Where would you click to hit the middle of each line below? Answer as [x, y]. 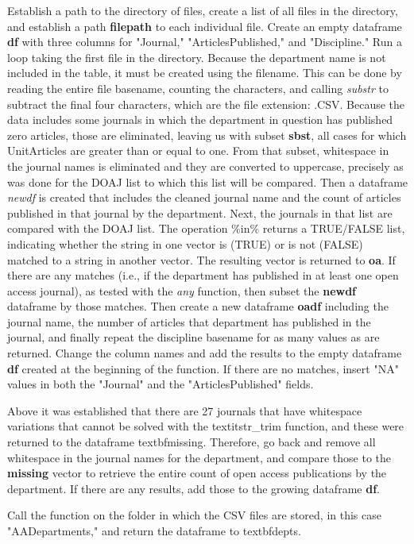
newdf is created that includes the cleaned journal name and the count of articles [204, 197]
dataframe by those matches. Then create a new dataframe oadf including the [198, 306]
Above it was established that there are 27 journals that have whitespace [185, 410]
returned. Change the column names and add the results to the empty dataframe [205, 353]
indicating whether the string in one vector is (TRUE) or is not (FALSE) [185, 243]
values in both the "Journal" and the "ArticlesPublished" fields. [161, 384]
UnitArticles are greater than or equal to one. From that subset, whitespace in [198, 150]
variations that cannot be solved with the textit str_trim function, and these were [206, 426]
